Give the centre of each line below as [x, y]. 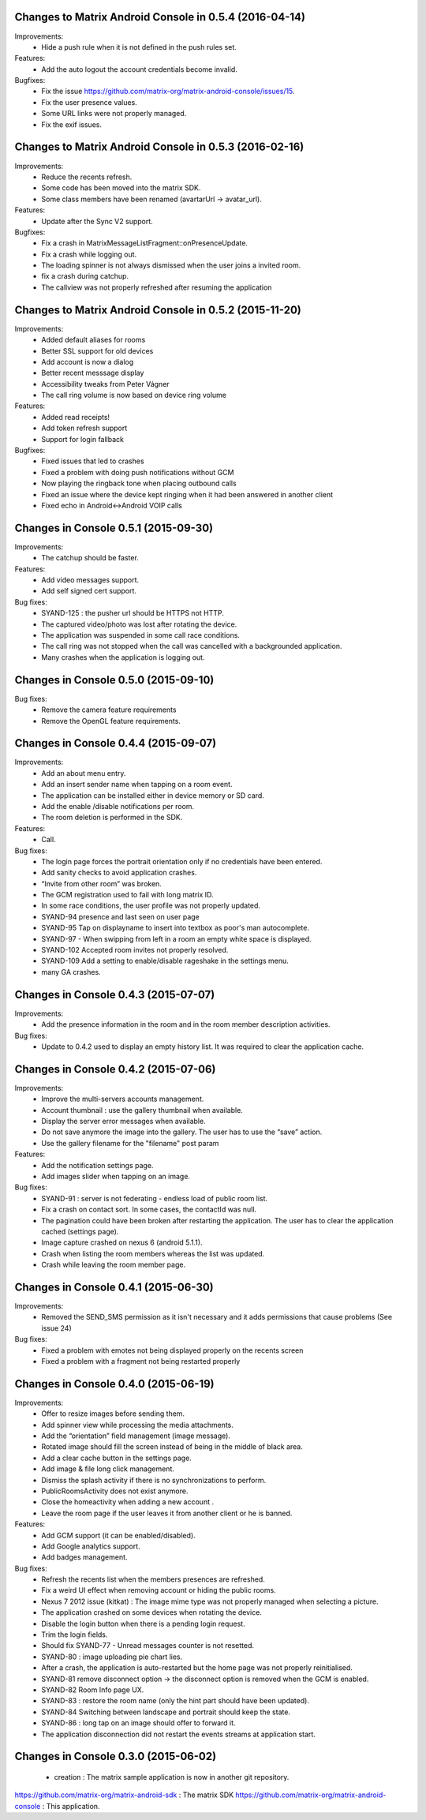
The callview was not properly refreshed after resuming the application [157, 287]
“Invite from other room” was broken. [101, 883]
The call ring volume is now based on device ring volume [134, 395]
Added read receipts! [76, 417]
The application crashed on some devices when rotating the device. [151, 1612]
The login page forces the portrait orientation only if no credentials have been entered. [182, 861]
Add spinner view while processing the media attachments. [138, 1425]
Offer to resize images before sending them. [113, 1414]
